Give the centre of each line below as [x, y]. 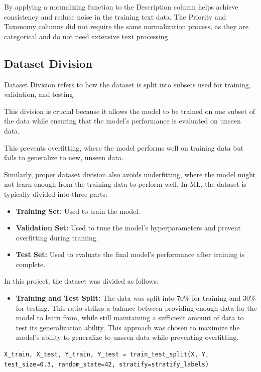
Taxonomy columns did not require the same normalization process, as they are [126, 26]
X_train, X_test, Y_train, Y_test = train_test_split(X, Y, [107, 355]
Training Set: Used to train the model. [78, 211]
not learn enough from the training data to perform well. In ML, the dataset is [125, 184]
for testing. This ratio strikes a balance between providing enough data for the [136, 307]
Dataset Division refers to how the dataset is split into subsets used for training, [127, 84]
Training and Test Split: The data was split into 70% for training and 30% [136, 298]
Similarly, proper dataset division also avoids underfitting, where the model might [130, 174]
